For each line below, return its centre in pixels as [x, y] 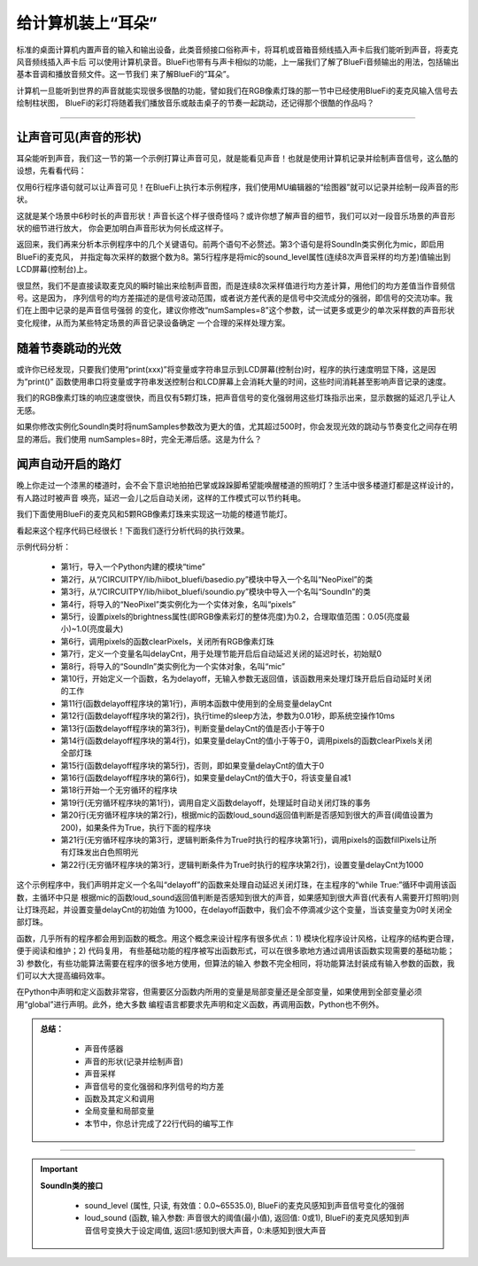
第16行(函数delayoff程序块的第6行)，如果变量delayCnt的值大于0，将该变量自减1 [206, 778]
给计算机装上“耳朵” [87, 23]
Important [59, 1169]
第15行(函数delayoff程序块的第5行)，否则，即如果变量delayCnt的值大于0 [193, 765]
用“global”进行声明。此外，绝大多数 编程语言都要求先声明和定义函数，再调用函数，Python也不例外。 [200, 1004]
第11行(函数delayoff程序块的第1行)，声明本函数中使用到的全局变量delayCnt [196, 703]
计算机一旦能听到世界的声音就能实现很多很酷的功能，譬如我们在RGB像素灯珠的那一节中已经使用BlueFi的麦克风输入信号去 [237, 90]
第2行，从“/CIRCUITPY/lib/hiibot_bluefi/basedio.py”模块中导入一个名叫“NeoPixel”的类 [217, 579]
